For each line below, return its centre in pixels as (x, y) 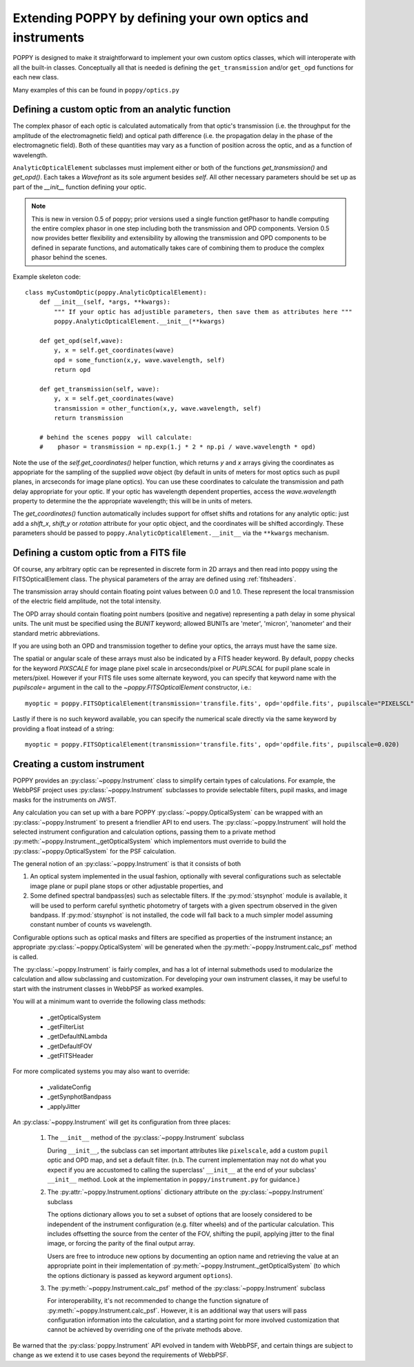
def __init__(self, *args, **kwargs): (105, 302)
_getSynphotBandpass (79, 1096)
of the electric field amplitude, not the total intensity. (87, 601)
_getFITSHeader (70, 1056)
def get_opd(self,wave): (81, 341)
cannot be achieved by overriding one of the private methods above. (145, 1330)
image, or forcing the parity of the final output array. (121, 1243)
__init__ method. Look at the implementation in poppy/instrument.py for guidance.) (174, 1179)
